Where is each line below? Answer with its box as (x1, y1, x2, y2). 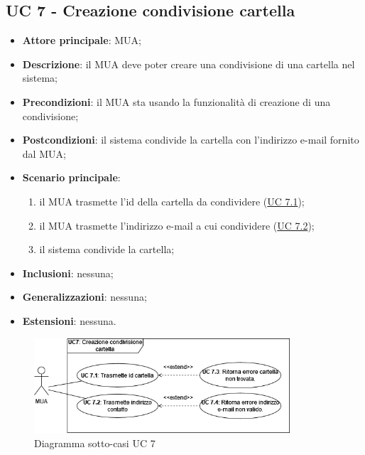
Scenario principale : (22, 170, 121, 185)
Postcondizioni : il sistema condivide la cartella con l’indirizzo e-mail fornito (22, 132, 359, 147)
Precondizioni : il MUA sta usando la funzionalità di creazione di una (22, 94, 331, 109)
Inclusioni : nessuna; (22, 265, 114, 280)
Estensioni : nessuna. (22, 313, 116, 328)
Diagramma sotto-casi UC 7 (34, 436, 156, 450)
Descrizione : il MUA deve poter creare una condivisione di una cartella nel (22, 56, 355, 71)
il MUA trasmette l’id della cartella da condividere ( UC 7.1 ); (39, 193, 305, 208)
